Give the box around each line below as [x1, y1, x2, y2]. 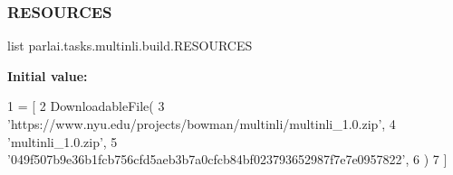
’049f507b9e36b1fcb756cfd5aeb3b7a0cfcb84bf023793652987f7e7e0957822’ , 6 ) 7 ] [7, 150, 448, 169]
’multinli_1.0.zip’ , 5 [7, 132, 118, 151]
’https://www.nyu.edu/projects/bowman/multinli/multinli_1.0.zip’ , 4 [7, 115, 396, 133]
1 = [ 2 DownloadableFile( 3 [7, 97, 165, 115]
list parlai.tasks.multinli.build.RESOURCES [7, 36, 253, 55]
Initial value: [7, 66, 88, 85]
